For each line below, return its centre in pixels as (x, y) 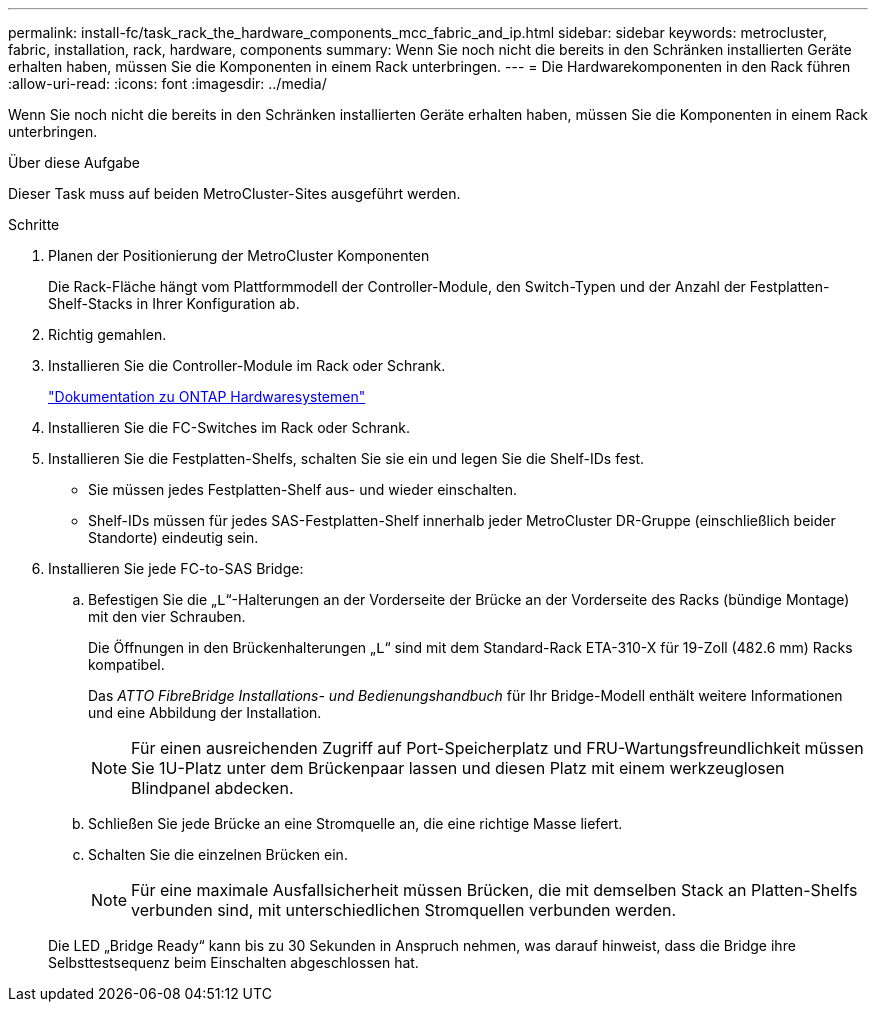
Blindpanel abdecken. (212, 788)
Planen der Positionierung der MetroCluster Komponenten (239, 255)
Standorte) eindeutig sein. (173, 537)
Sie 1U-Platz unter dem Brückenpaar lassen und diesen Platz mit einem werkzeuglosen (458, 768)
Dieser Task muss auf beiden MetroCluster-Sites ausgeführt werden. (234, 193)
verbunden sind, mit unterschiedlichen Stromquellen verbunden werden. (404, 910)
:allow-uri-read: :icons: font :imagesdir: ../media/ (167, 83)
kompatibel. (126, 664)
